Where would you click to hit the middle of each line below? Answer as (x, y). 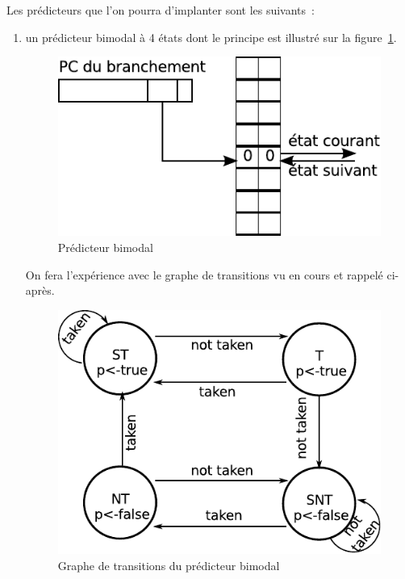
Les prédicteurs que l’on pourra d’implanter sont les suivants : (161, 10)
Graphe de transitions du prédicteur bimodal (169, 565)
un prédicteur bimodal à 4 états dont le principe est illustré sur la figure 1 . (211, 37)
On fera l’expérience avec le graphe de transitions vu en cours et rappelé (204, 274)
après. (40, 290)
